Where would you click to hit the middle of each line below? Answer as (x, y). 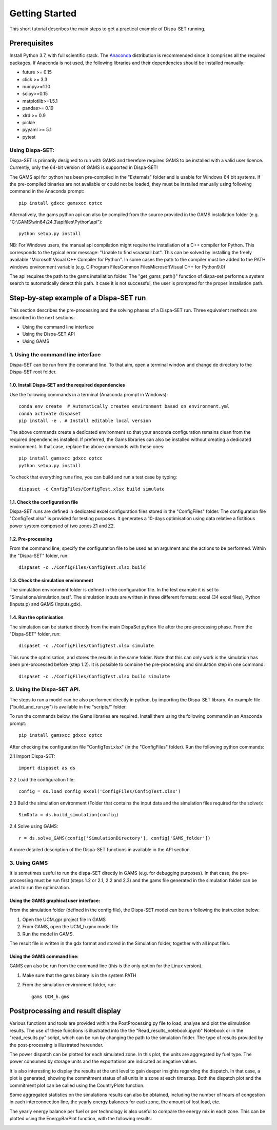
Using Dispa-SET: (32, 150)
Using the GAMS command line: (44, 956)
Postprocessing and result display (65, 1011)
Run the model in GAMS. (48, 934)
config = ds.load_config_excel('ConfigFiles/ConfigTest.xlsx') (100, 791)
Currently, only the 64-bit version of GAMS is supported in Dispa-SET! (84, 167)
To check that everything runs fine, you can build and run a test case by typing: (93, 477)
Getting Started (43, 13)
